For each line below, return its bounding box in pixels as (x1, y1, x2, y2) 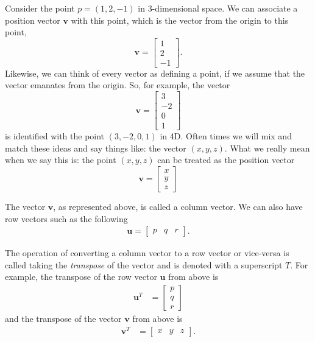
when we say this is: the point (5, 153, 116, 166)
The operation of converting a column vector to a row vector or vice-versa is (5, 246, 289, 259)
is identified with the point (5, 130, 105, 142)
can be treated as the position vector (157, 153, 295, 166)
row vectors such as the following (5, 212, 128, 225)
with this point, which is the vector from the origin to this (71, 13, 289, 26)
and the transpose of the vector (5, 312, 122, 324)
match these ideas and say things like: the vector (5, 141, 186, 154)
